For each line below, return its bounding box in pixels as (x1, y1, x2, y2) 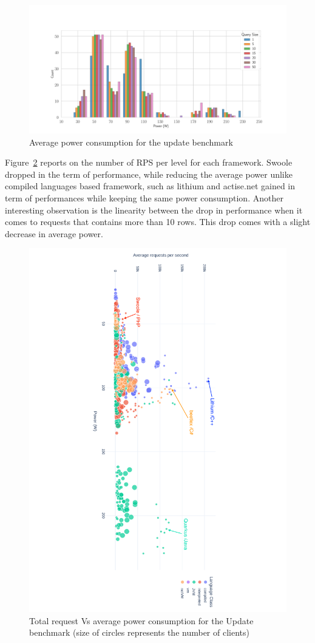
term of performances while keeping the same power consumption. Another (5, 191, 283, 204)
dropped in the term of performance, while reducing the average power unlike (5, 167, 293, 180)
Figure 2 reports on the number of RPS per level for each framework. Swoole (5, 156, 293, 169)
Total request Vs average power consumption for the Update (29, 614, 254, 627)
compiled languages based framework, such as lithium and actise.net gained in (5, 180, 296, 192)
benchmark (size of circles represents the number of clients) (29, 626, 249, 639)
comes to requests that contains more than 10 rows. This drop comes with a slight (5, 215, 311, 228)
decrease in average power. (5, 227, 103, 240)
